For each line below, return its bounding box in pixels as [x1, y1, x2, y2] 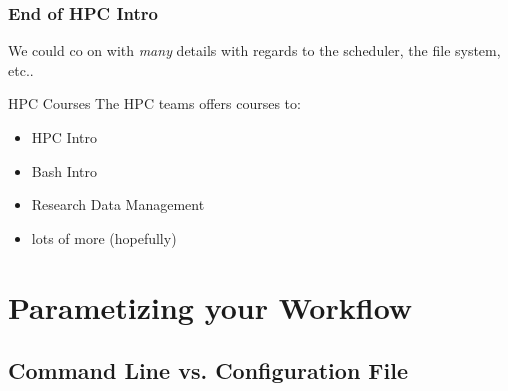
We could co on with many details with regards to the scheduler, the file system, [8, 40, 501, 61]
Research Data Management [31, 194, 205, 215]
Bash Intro [31, 160, 98, 181]
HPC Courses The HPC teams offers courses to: [8, 93, 301, 114]
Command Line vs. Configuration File [8, 355, 409, 386]
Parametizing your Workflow [8, 286, 413, 327]
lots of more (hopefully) [31, 227, 177, 248]
